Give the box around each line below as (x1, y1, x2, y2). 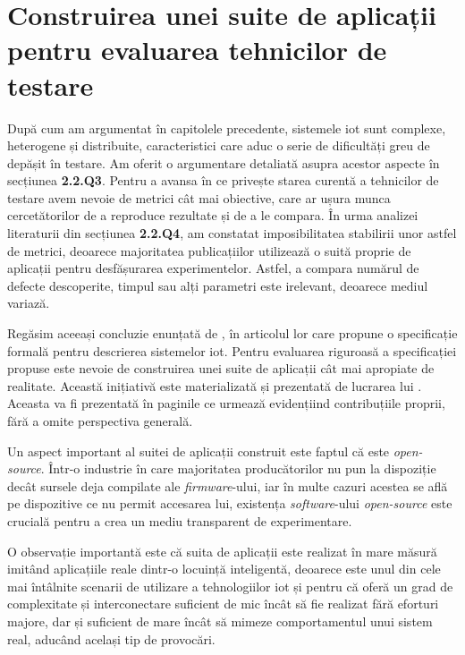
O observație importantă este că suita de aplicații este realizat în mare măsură (7, 541, 437, 560)
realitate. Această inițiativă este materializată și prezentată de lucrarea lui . (7, 376, 422, 395)
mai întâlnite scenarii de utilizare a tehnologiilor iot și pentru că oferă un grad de (7, 576, 453, 595)
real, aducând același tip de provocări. (7, 629, 216, 648)
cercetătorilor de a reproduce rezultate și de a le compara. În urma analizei (7, 206, 418, 225)
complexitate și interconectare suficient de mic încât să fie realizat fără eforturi (7, 594, 439, 613)
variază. (7, 293, 50, 312)
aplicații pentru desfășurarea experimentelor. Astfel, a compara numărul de (7, 259, 419, 277)
